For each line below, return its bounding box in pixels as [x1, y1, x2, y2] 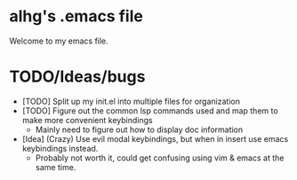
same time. [35, 161, 76, 172]
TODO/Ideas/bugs [9, 67, 146, 87]
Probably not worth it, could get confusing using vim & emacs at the [35, 153, 285, 163]
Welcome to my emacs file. [9, 35, 108, 46]
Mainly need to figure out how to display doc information [35, 124, 244, 135]
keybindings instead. [21, 143, 99, 153]
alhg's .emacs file [9, 6, 144, 27]
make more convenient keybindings [21, 114, 153, 125]
